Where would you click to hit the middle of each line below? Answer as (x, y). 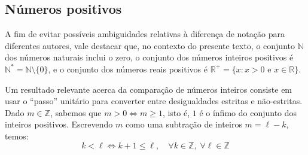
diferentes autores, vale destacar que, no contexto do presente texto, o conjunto (150, 45)
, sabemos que (76, 112)
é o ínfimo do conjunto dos (248, 112)
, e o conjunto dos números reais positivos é (128, 69)
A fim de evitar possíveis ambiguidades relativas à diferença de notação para (145, 34)
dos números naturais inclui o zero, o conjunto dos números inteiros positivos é (149, 57)
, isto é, (176, 112)
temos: (17, 136)
